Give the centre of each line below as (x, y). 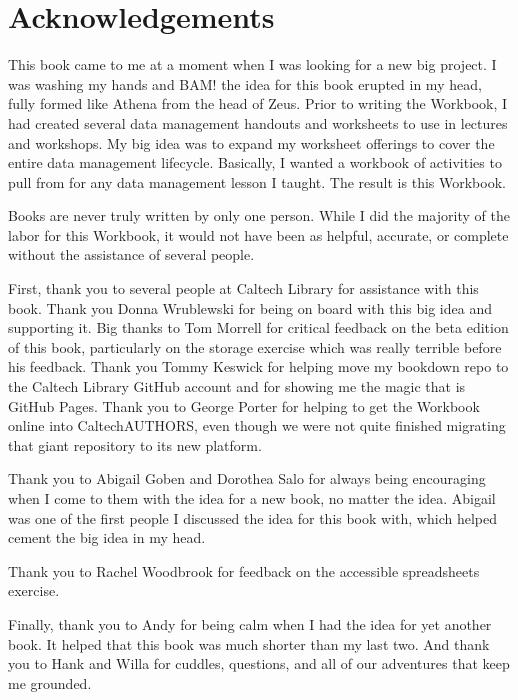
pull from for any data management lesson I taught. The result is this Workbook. (257, 181)
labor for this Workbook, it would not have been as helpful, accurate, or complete (258, 234)
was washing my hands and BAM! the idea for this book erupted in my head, (245, 83)
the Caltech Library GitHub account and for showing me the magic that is (237, 386)
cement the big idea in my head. (107, 537)
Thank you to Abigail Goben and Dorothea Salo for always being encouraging (247, 478)
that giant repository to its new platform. (135, 444)
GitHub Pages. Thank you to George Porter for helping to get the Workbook (244, 405)
